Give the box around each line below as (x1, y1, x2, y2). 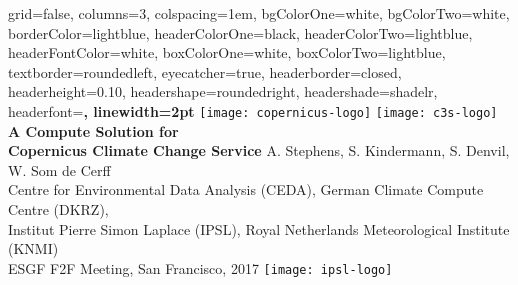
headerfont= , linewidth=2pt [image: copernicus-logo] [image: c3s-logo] (8, 100, 498, 121)
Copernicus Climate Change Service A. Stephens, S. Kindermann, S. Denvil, (8, 140, 510, 161)
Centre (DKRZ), (8, 199, 109, 219)
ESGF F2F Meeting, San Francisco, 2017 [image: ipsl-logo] (8, 257, 393, 278)
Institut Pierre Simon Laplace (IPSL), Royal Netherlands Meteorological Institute (8, 218, 510, 239)
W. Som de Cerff (8, 159, 111, 180)
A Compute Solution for (8, 120, 179, 141)
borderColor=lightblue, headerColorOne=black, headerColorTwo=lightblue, (8, 22, 473, 43)
